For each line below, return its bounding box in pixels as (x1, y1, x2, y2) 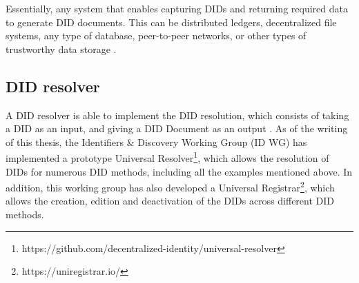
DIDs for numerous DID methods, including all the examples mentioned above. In (6, 164, 353, 178)
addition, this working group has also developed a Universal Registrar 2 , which (6, 178, 335, 194)
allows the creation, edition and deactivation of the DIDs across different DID (6, 193, 335, 208)
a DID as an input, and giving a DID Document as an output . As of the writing (6, 121, 348, 136)
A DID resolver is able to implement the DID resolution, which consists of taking (6, 107, 349, 122)
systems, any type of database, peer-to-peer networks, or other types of (6, 28, 307, 43)
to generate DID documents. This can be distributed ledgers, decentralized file (6, 14, 337, 29)
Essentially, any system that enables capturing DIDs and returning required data (6, 1, 348, 15)
